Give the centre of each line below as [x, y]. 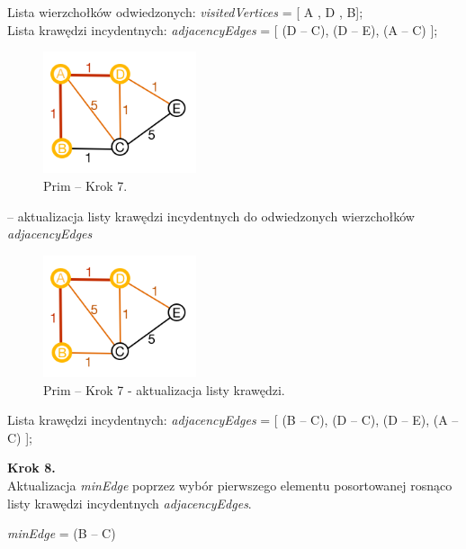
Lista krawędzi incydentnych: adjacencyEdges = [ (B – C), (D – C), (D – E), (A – [233, 420]
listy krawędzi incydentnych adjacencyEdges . [130, 503]
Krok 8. [31, 468]
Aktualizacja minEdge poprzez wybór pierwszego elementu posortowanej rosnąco [230, 485]
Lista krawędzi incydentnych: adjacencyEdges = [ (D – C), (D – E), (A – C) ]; [223, 29]
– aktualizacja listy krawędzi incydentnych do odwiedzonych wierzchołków [211, 216]
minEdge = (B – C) [62, 533]
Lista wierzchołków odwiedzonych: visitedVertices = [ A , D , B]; [185, 12]
